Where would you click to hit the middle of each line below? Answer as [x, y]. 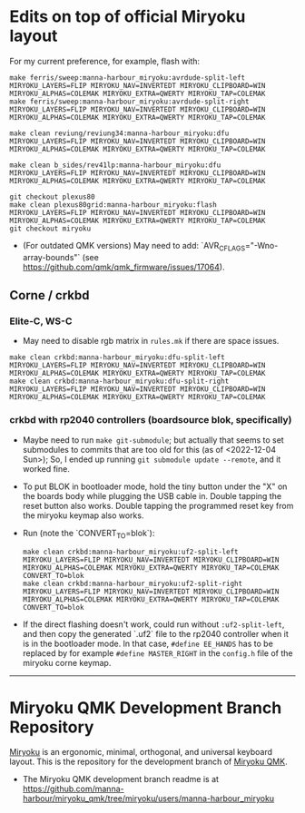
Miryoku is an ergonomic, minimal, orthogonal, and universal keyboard [141, 752]
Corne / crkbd [49, 295]
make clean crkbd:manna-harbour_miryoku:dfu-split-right [119, 382]
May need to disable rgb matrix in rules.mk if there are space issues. [151, 341]
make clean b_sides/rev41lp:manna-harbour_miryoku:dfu [115, 165]
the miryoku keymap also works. [83, 515]
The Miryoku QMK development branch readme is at [121, 779]
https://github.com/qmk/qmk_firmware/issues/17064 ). [123, 267]
